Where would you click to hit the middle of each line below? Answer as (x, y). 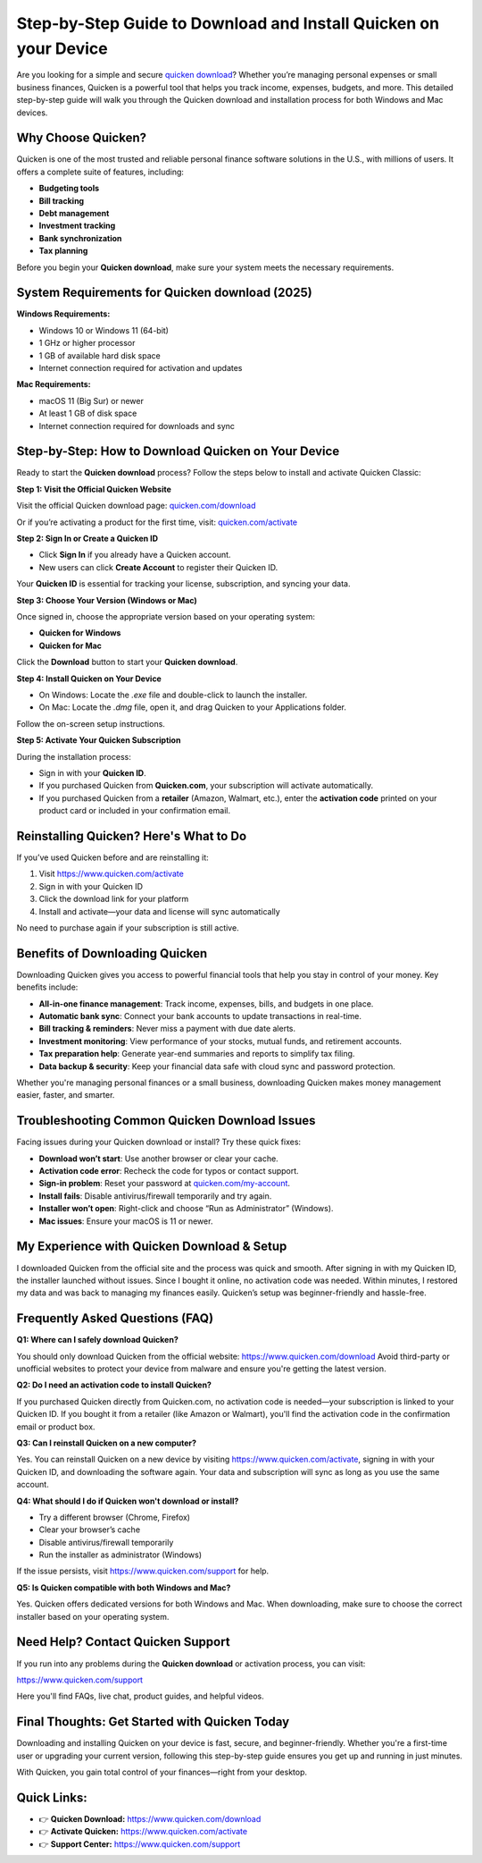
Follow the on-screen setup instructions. (91, 723)
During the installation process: (74, 756)
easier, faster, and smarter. (66, 1095)
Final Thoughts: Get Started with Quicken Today (153, 1722)
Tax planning (63, 251)
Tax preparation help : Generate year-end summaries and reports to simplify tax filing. (197, 1054)
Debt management (74, 213)
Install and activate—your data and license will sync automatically (159, 911)
